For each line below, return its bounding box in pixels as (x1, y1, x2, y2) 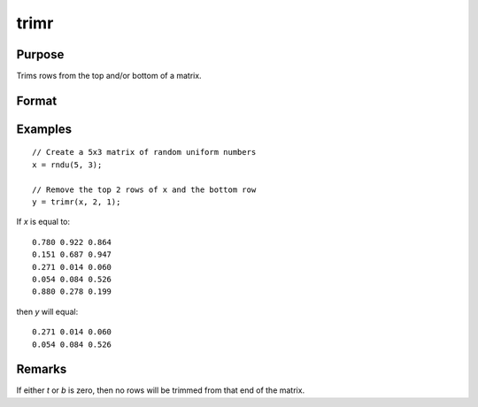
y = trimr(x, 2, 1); (32, 197, 121, 207)
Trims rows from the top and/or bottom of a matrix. (16, 71, 203, 81)
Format (16, 93, 58, 108)
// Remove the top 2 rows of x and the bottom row (32, 184, 257, 195)
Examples (16, 121, 73, 136)
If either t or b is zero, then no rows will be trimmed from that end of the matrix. (16, 385, 305, 395)
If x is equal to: (16, 217, 71, 227)
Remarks (16, 362, 67, 377)
